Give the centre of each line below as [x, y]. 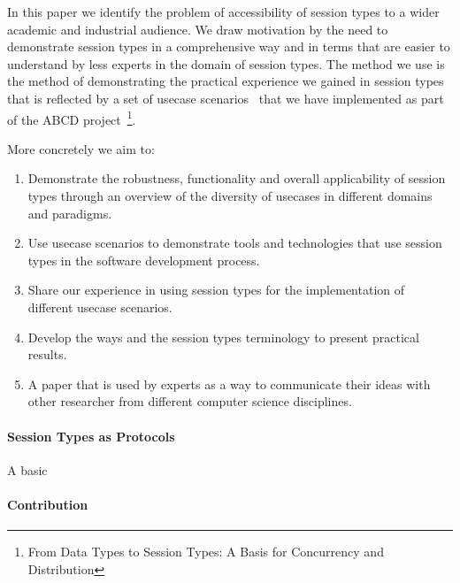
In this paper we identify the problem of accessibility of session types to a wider [223, 12]
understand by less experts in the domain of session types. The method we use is [226, 63]
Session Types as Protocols [91, 436]
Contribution [48, 504]
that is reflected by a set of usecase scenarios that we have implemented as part [226, 98]
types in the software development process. [144, 260]
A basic [27, 469]
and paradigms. [70, 213]
